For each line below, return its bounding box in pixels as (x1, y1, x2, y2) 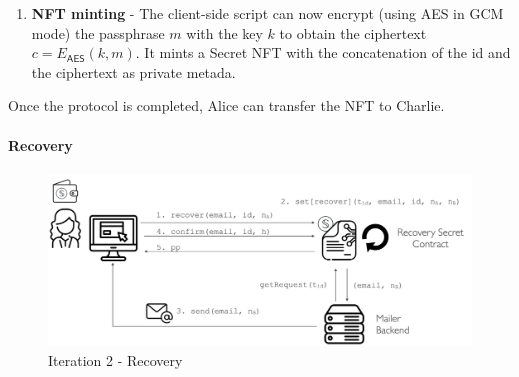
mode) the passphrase (31, 22, 165, 43)
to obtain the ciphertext (279, 22, 427, 43)
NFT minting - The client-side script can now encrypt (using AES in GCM (31, 3, 504, 23)
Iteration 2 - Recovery (48, 350, 183, 371)
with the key (186, 22, 263, 43)
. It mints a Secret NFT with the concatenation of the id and (135, 42, 511, 63)
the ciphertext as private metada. (31, 61, 236, 82)
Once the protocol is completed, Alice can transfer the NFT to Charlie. (8, 95, 445, 116)
